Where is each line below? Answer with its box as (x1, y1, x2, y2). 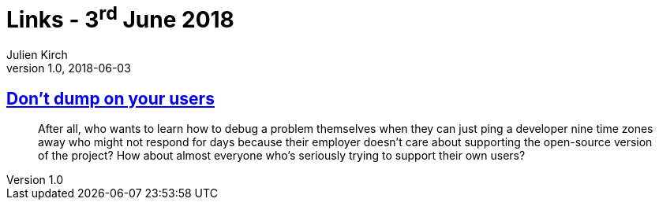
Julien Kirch (6, 48, 68, 62)
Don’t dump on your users (6, 88, 215, 109)
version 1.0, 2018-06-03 (6, 61, 131, 75)
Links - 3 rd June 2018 (6, 2, 234, 34)
